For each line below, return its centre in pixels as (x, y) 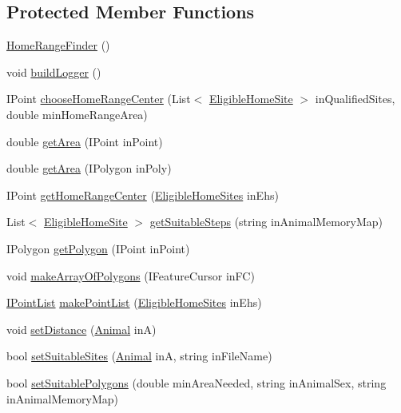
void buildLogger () (54, 71)
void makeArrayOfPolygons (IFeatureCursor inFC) (131, 275)
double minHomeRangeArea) (77, 114)
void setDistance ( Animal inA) (81, 329)
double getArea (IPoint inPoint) (85, 141)
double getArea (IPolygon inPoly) (89, 168)
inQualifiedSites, (355, 99)
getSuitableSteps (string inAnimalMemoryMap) (266, 222)
